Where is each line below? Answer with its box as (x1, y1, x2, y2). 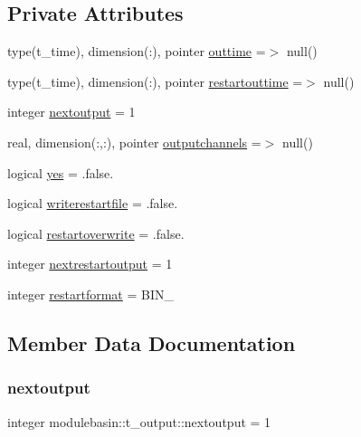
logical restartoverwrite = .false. (7, 223, 185, 242)
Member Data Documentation (7, 328, 296, 356)
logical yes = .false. (7, 163, 114, 182)
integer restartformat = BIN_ (7, 284, 174, 303)
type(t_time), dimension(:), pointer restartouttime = (7, 71, 303, 90)
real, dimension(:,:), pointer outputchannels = (7, 132, 261, 151)
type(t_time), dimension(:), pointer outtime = (7, 42, 266, 61)
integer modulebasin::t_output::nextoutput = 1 (7, 412, 271, 431)
